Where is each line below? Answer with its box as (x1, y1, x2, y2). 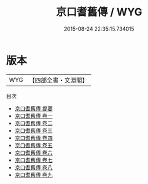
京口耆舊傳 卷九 (14, 171, 53, 178)
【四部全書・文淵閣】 (29, 76, 88, 84)
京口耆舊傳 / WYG (55, 5, 143, 19)
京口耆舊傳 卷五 (14, 142, 53, 149)
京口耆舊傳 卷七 (14, 156, 53, 163)
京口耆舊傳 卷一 (14, 112, 53, 119)
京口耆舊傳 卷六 (14, 149, 53, 156)
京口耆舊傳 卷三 (14, 127, 53, 134)
